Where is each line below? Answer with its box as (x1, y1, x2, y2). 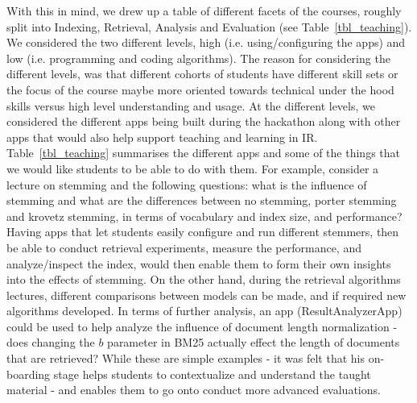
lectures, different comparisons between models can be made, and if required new (6, 286, 407, 303)
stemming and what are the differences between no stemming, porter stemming (6, 192, 397, 209)
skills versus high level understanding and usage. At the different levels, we (6, 97, 375, 114)
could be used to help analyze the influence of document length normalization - (6, 318, 398, 334)
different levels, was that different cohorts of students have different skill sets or (6, 65, 398, 82)
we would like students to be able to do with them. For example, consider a (6, 160, 379, 177)
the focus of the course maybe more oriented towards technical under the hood (6, 81, 394, 98)
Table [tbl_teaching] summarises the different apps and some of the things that (6, 144, 400, 161)
